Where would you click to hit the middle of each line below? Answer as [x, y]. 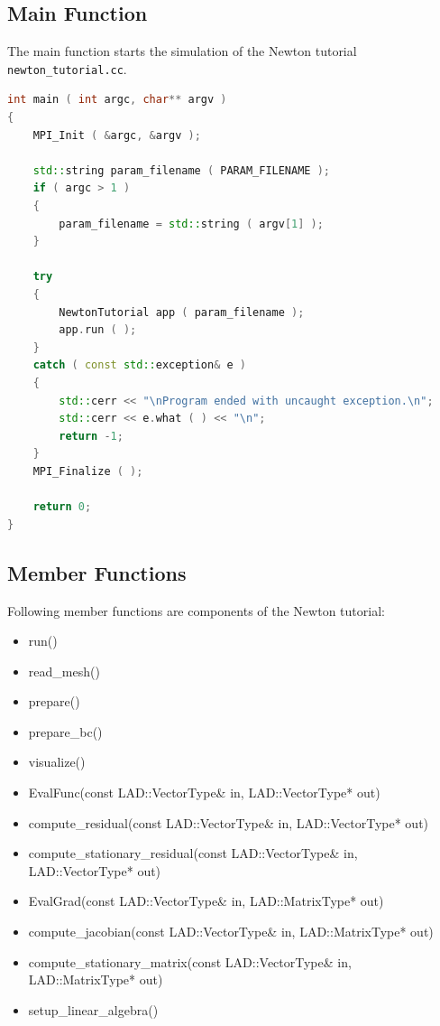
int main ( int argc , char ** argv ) [117, 100]
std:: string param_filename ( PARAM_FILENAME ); [181, 170]
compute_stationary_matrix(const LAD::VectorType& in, [190, 961]
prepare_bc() [65, 731]
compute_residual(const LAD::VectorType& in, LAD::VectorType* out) [229, 822]
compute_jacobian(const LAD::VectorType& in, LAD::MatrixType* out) [231, 932]
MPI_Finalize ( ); [88, 471]
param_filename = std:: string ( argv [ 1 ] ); [191, 224]
